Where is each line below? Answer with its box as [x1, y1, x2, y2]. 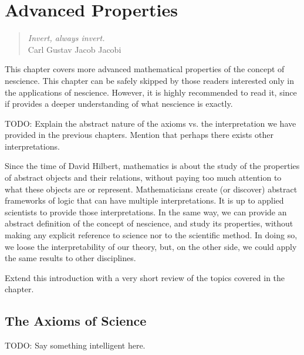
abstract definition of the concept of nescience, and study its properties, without [5, 217, 293, 229]
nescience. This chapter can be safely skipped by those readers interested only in [5, 74, 294, 86]
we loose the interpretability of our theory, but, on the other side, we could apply [5, 240, 297, 252]
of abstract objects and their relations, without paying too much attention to [5, 171, 282, 184]
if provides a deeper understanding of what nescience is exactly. [5, 97, 233, 110]
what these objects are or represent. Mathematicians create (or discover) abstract [5, 182, 298, 195]
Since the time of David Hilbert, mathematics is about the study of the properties [5, 160, 300, 172]
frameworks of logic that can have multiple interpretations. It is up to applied [5, 194, 284, 207]
